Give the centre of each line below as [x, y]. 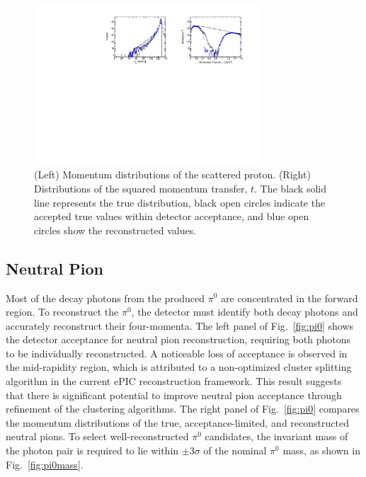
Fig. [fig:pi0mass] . [45, 464]
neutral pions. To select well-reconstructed [97, 436]
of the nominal [235, 450]
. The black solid [290, 188]
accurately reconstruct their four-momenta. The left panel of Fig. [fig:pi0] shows [180, 325]
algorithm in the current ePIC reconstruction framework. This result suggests [174, 381]
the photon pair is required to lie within [92, 450]
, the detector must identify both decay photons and [245, 312]
